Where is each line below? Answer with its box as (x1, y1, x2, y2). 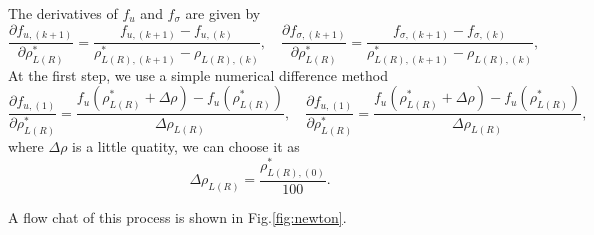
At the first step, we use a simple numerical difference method (8, 64, 388, 85)
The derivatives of (8, 3, 118, 23)
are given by (185, 3, 261, 23)
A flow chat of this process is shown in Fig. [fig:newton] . (8, 206, 347, 227)
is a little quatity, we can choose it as (72, 136, 300, 157)
